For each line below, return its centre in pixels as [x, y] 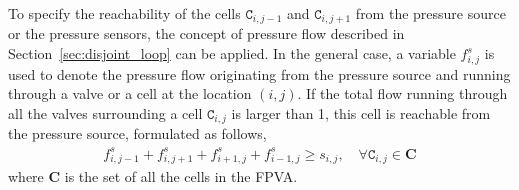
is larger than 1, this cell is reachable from [361, 112]
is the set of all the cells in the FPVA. [181, 176]
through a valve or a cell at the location [130, 93]
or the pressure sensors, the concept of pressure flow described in [206, 33]
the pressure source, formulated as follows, [137, 133]
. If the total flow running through [402, 93]
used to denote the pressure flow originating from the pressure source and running [259, 73]
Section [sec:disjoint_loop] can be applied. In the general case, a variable [232, 53]
